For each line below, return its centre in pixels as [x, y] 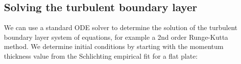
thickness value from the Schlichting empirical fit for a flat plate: [101, 56]
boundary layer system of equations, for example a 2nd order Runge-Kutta [116, 37]
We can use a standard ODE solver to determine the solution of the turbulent [121, 27]
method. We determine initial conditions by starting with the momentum [114, 46]
